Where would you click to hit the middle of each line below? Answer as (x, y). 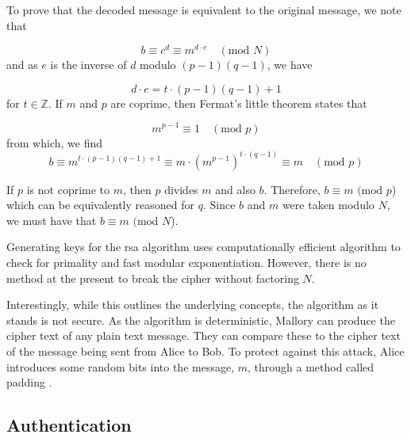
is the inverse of (88, 65)
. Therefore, (292, 189)
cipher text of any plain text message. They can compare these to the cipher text (204, 335)
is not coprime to (68, 189)
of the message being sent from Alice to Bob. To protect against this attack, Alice (205, 350)
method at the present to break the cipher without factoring (153, 278)
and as (22, 65)
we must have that (52, 220)
